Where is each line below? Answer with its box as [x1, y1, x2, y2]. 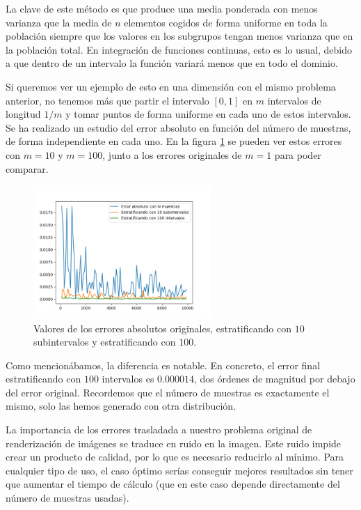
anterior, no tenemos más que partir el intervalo [6, 93, 209, 107]
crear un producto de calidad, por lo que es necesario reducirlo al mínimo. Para [6, 449, 344, 464]
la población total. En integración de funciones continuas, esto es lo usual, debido [6, 42, 353, 56]
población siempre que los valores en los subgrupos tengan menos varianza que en [6, 29, 353, 43]
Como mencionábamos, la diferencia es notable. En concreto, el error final [6, 357, 321, 372]
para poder [274, 147, 321, 162]
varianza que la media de [6, 15, 112, 29]
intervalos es [102, 371, 154, 386]
